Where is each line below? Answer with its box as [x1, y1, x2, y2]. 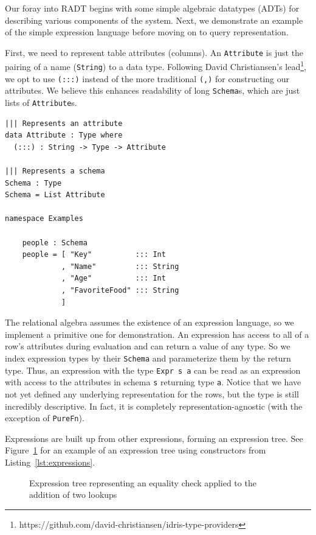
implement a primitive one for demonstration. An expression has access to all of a [5, 327, 309, 340]
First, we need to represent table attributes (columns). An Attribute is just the [5, 46, 304, 58]
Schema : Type [5, 178, 62, 187]
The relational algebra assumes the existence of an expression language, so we [5, 316, 294, 329]
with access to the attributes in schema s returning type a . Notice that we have [5, 376, 301, 388]
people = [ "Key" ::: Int [22, 250, 166, 259]
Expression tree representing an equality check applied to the [29, 476, 256, 489]
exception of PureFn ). [5, 411, 84, 424]
